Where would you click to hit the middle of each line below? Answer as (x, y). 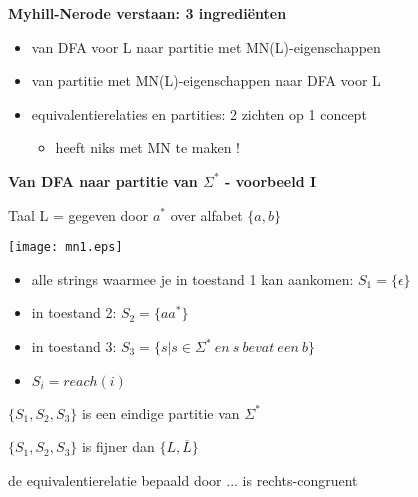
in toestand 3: (74, 346)
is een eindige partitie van (160, 412)
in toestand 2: (74, 312)
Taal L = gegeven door (78, 214)
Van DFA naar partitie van (103, 180)
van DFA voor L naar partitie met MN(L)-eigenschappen (206, 46)
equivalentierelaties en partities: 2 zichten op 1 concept (199, 113)
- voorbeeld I (271, 180)
